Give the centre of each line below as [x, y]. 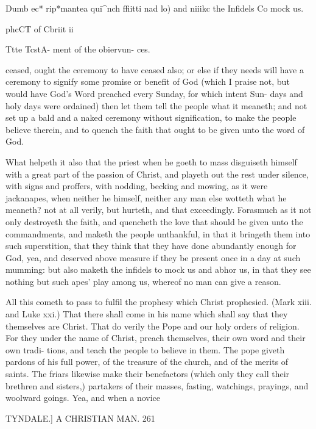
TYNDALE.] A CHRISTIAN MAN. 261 [80, 418]
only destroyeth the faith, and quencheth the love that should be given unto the [154, 221]
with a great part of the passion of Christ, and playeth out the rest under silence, [157, 174]
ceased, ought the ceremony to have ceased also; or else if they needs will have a [155, 69]
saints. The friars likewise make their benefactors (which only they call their [148, 374]
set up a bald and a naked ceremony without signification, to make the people [151, 117]
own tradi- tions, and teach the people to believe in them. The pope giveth [145, 349]
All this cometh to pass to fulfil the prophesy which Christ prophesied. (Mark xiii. [159, 302]
